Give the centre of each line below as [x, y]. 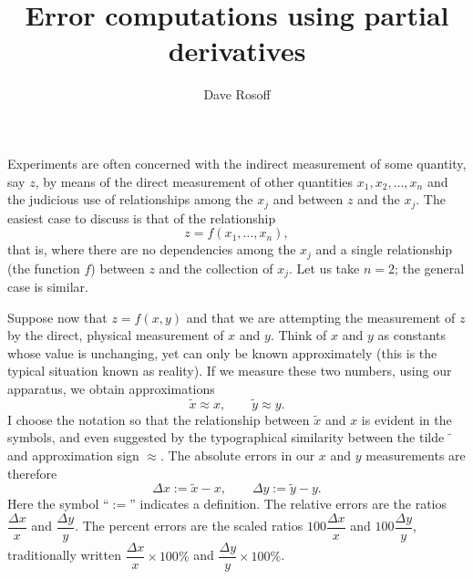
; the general [429, 268]
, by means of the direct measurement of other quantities [194, 181]
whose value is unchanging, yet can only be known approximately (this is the [222, 352]
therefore [32, 473]
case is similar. [48, 287]
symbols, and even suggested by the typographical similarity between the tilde [226, 437]
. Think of [298, 335]
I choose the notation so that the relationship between [159, 419]
